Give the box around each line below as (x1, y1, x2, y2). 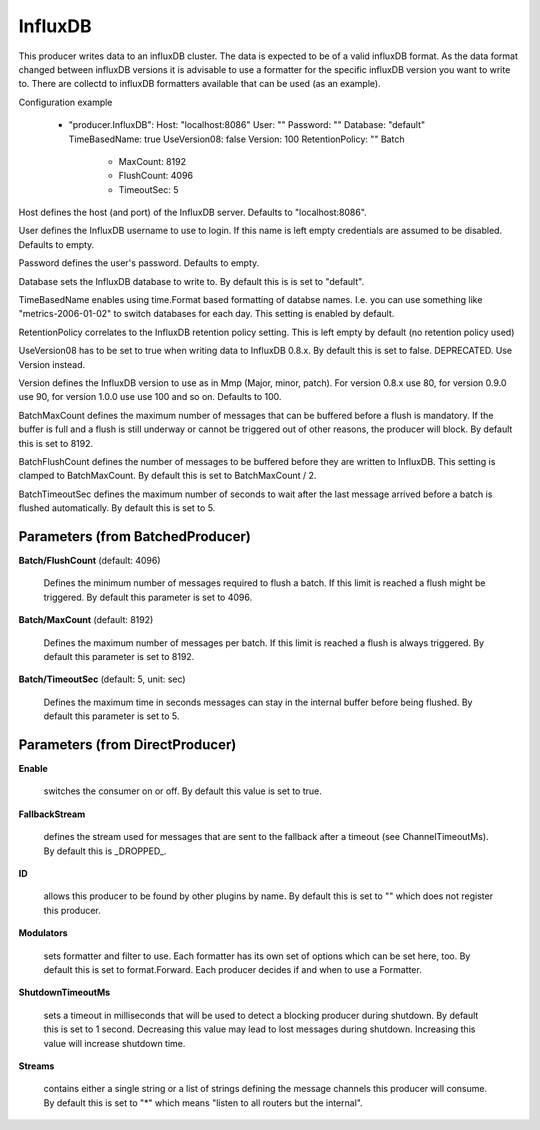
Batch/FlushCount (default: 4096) (18, 555, 161, 566)
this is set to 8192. (18, 437, 94, 449)
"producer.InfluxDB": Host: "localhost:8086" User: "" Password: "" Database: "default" (68, 119, 426, 131)
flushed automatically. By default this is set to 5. (18, 502, 216, 514)
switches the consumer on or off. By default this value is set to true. (43, 785, 322, 797)
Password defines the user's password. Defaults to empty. (18, 257, 260, 269)
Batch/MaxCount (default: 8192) (18, 614, 154, 626)
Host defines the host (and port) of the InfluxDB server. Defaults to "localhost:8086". (18, 206, 367, 219)
